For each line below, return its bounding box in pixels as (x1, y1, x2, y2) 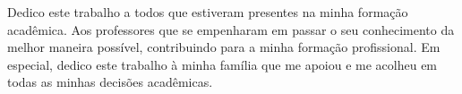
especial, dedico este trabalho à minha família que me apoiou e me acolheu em (7, 55, 438, 73)
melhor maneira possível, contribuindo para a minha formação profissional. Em (7, 38, 441, 56)
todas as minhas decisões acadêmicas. (7, 73, 213, 91)
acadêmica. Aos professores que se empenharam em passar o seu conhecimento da (7, 20, 455, 38)
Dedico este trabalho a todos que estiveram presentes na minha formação (7, 3, 408, 21)
